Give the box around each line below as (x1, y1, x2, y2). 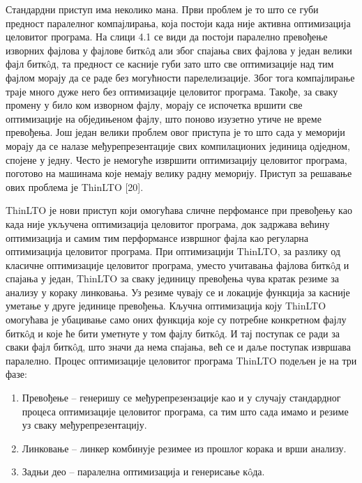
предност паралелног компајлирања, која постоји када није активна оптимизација (6, 15, 351, 30)
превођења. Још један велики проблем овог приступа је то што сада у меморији (6, 125, 345, 139)
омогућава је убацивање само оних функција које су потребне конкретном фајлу (6, 312, 347, 327)
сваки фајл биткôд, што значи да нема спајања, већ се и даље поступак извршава (6, 339, 351, 354)
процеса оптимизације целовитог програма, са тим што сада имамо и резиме (22, 404, 349, 418)
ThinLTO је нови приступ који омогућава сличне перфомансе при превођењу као (6, 203, 352, 217)
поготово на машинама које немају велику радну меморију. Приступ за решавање (6, 166, 352, 181)
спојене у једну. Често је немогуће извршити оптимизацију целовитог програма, (6, 152, 347, 167)
